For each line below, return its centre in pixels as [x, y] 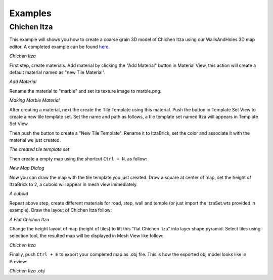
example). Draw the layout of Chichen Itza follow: [61, 210]
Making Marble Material [35, 100]
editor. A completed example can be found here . [60, 47]
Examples [30, 13]
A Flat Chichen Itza [29, 219]
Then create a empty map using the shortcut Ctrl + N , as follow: [78, 158]
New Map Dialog [27, 168]
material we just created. [35, 140]
